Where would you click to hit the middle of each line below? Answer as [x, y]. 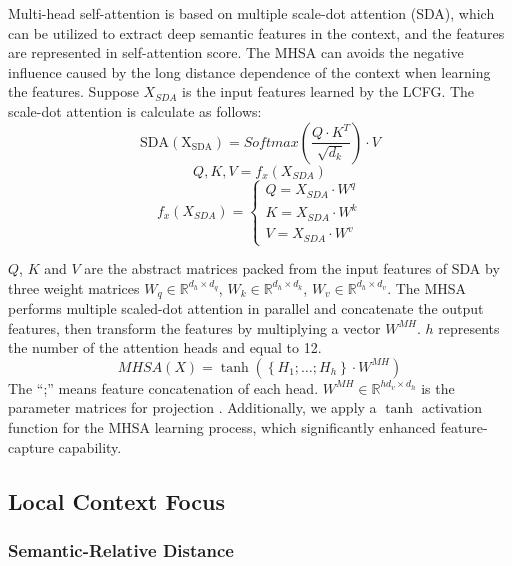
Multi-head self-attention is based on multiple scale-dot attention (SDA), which [251, 13]
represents [469, 327]
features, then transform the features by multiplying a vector [194, 327]
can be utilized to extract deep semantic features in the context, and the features [256, 32]
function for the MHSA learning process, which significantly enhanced [222, 427]
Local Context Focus [117, 500]
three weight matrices [74, 287]
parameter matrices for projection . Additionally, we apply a [192, 407]
